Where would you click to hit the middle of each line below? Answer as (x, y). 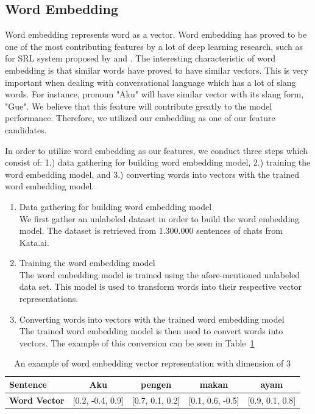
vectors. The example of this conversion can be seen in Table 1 (137, 342)
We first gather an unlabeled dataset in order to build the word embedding (159, 218)
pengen (156, 384)
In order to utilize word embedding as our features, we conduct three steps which (157, 150)
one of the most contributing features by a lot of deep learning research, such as (154, 46)
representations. (49, 299)
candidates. (26, 129)
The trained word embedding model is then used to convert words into (151, 331)
